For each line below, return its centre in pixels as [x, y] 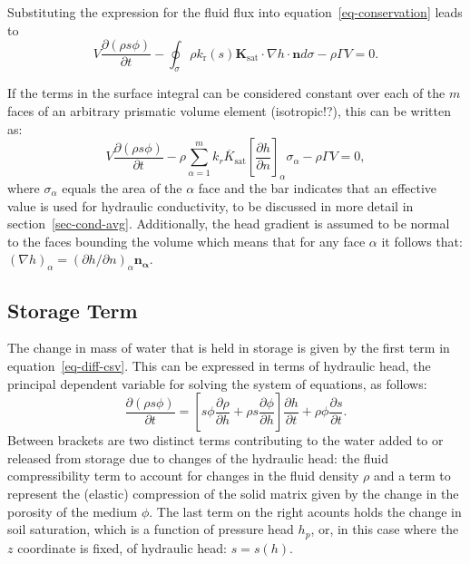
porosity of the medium [73, 511]
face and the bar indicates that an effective [318, 188]
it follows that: [422, 241]
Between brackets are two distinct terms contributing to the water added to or [225, 440]
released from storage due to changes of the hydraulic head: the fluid [198, 457]
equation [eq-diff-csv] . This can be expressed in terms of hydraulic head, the [219, 365]
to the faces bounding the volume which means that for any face [186, 241]
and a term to [412, 476]
